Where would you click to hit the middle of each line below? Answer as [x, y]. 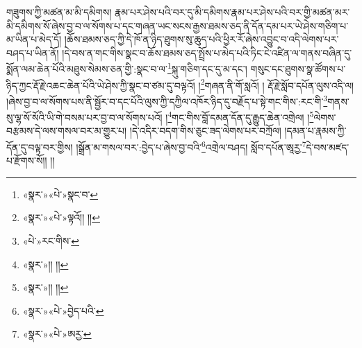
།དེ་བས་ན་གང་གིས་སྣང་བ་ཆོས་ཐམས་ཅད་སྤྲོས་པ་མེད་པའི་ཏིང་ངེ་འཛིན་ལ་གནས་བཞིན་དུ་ [207, 52]
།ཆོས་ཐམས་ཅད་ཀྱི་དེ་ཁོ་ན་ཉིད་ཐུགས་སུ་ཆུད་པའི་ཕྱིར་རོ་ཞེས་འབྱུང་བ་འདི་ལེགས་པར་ [201, 39]
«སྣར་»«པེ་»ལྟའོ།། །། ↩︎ [61, 217]
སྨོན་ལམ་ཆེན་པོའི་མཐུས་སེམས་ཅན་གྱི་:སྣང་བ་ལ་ [87, 69]
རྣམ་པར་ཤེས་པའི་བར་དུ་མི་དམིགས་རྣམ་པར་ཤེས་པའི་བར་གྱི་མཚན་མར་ [232, 12]
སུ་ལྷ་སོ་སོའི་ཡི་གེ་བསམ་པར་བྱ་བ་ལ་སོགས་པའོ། [84, 117]
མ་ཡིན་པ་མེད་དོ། [34, 39]
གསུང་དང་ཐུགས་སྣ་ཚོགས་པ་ [298, 69]
